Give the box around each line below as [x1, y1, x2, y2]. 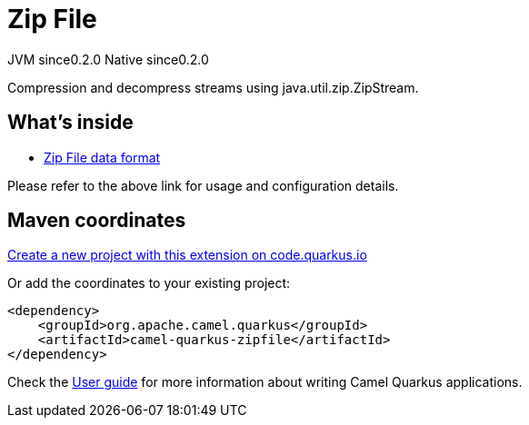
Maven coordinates [7, 209, 186, 232]
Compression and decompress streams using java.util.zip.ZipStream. [7, 79, 419, 95]
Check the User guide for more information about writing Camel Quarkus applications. [7, 374, 523, 390]
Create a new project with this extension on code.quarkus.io [7, 247, 367, 263]
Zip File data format [44, 149, 161, 165]
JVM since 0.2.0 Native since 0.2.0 [7, 51, 209, 67]
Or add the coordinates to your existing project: [7, 275, 291, 292]
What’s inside [7, 111, 134, 134]
